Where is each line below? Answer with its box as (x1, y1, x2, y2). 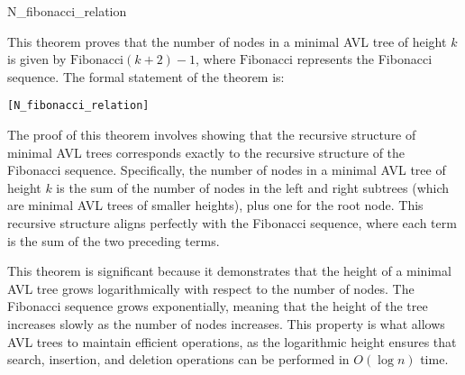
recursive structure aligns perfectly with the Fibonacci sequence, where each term (7, 214, 457, 232)
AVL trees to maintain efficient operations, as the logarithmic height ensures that (7, 332, 457, 351)
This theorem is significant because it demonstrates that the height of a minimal (7, 261, 451, 280)
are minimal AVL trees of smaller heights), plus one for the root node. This (7, 196, 424, 215)
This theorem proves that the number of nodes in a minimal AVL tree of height (7, 32, 447, 50)
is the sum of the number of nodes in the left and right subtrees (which (56, 178, 450, 197)
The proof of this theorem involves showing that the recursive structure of (7, 125, 416, 144)
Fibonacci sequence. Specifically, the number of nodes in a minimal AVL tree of (7, 160, 446, 179)
